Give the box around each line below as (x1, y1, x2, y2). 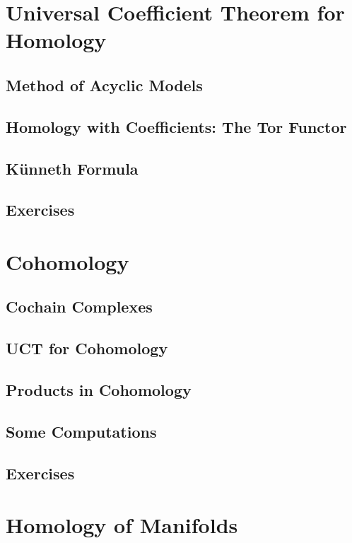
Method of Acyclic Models (6, 74, 203, 95)
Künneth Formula (6, 157, 139, 179)
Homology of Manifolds (6, 510, 238, 539)
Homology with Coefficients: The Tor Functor (6, 115, 347, 137)
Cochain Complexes (6, 296, 153, 317)
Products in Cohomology (6, 379, 192, 401)
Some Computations (6, 420, 157, 442)
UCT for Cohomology (6, 337, 168, 359)
